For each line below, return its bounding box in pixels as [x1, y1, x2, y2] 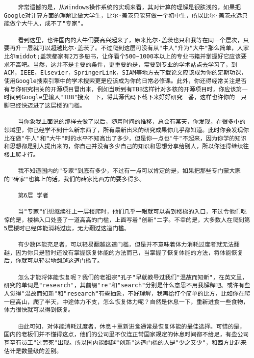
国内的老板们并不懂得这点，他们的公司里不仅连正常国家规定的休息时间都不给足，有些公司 [4, 331, 249, 338]
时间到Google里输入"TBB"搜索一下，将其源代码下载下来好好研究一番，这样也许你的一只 [4, 94, 247, 101]
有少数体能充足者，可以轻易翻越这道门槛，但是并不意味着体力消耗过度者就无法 [18, 241, 234, 248]
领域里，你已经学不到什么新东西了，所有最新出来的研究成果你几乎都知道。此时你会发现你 [4, 126, 249, 134]
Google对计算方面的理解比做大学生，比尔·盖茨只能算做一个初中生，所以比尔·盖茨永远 [4, 12, 242, 19]
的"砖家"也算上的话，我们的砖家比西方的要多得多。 [4, 175, 145, 183]
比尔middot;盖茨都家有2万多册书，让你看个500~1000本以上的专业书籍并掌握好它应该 [4, 53, 241, 60]
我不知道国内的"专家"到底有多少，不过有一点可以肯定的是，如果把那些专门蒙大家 [18, 167, 241, 175]
